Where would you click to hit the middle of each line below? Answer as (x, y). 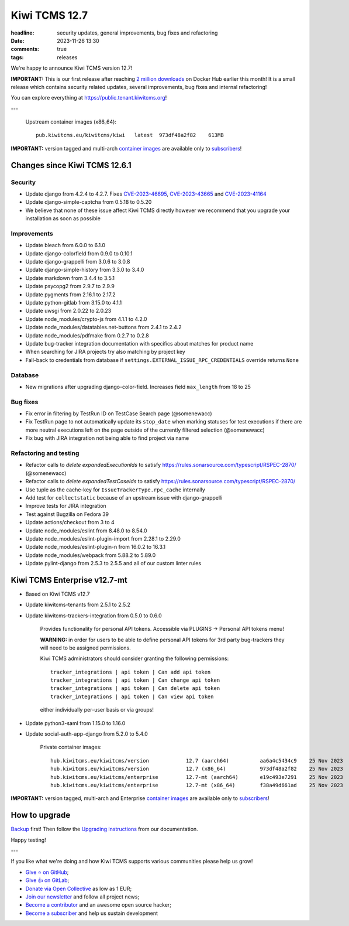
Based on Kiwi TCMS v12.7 (58, 594)
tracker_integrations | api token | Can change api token (135, 680)
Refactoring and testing (45, 453)
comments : (25, 49)
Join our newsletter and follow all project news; (82, 897)
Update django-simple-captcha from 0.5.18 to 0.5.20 (89, 202)
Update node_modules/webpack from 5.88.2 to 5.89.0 (91, 555)
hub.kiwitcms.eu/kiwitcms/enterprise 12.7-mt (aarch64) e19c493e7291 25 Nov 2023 (197, 777)
